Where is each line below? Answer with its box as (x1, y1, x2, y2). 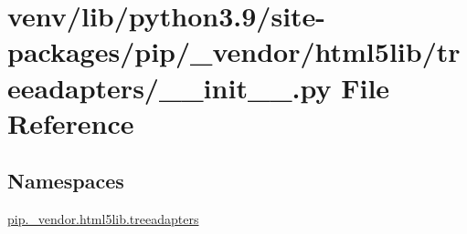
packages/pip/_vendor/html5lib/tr (7, 33, 461, 70)
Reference (7, 104, 134, 141)
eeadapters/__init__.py (7, 68, 332, 106)
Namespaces (7, 167, 124, 195)
